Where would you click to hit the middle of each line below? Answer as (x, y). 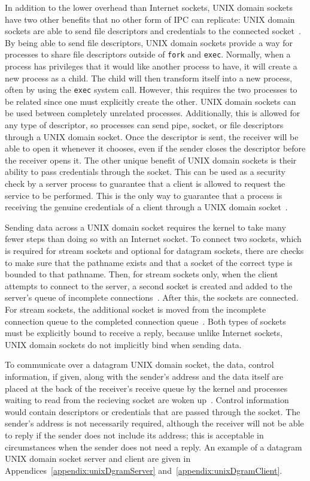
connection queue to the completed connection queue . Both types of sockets (145, 321)
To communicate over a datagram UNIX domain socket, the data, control (139, 364)
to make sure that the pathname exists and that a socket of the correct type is (149, 262)
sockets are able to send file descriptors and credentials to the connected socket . (153, 31)
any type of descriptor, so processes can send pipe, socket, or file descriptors (144, 125)
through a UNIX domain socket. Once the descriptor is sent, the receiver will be (152, 136)
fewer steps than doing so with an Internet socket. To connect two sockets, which (153, 239)
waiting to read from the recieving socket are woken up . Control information (147, 400)
